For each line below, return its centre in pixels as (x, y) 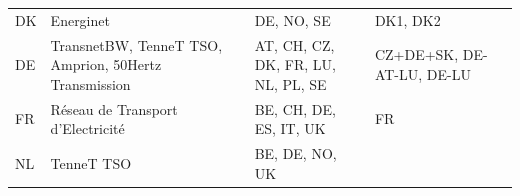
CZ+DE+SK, (416, 54)
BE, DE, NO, (295, 153)
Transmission (90, 83)
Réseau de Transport (114, 108)
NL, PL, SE (290, 83)
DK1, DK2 (407, 19)
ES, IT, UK (290, 128)
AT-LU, (398, 73)
